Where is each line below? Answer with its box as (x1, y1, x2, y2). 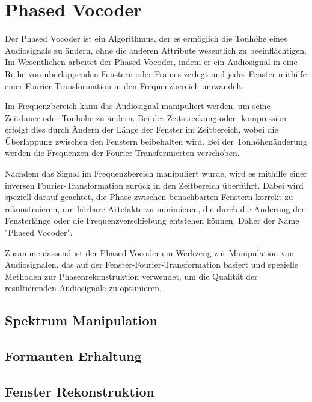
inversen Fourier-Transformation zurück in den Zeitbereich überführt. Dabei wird (5, 178, 304, 191)
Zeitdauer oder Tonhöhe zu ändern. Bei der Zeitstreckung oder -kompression (5, 111, 287, 124)
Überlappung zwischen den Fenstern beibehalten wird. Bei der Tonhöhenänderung (5, 134, 307, 147)
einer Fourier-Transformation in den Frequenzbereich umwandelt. (5, 79, 245, 92)
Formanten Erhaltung (5, 347, 142, 365)
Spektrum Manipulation (5, 311, 158, 330)
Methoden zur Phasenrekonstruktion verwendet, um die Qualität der (5, 269, 258, 282)
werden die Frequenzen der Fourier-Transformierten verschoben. (5, 146, 240, 159)
